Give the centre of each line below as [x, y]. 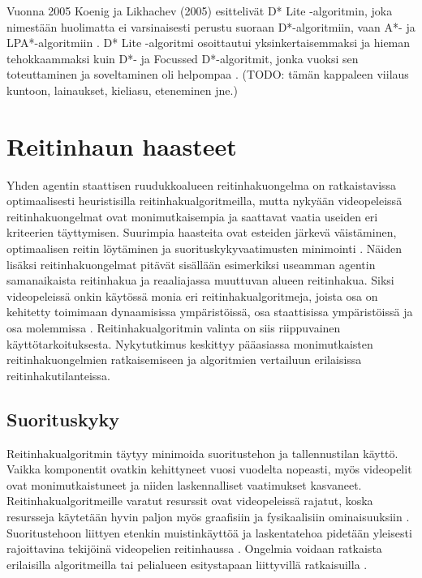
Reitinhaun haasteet [122, 146]
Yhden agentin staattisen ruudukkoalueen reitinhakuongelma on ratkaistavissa [202, 184]
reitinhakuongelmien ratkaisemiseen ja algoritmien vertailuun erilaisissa [184, 360]
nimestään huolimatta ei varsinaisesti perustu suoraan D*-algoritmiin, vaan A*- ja [211, 26]
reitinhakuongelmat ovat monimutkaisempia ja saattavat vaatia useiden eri [192, 216]
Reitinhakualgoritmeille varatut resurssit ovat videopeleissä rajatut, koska [190, 501]
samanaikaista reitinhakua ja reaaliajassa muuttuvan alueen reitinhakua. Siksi [200, 280]
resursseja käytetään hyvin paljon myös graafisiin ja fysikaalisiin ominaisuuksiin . [208, 516]
